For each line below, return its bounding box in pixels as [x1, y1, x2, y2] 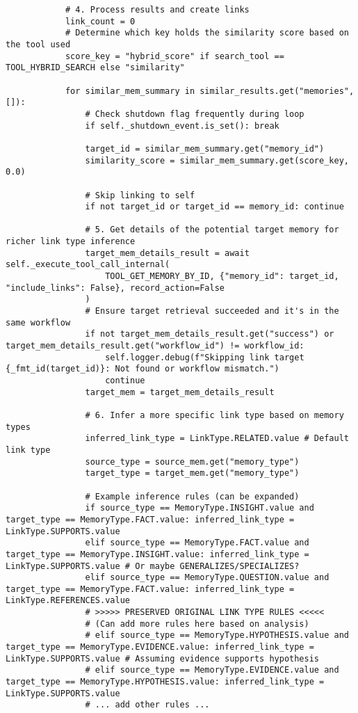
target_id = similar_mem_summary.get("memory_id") [85, 143, 325, 154]
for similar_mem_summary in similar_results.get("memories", [65, 86, 355, 96]
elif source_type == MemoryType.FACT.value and [85, 538, 309, 548]
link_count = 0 [65, 16, 136, 26]
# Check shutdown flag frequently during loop [85, 109, 304, 119]
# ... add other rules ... [85, 700, 210, 710]
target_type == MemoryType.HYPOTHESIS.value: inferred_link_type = [6, 677, 325, 687]
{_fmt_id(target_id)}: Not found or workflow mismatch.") [6, 364, 279, 374]
